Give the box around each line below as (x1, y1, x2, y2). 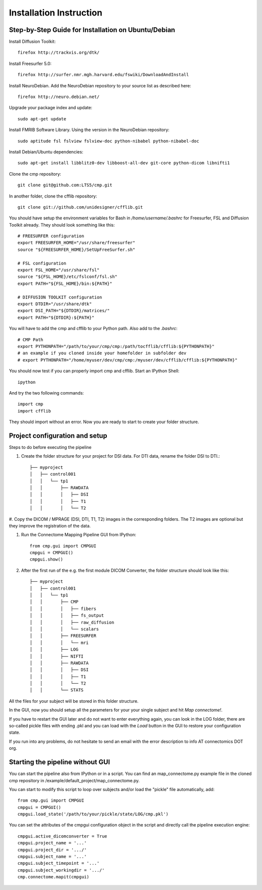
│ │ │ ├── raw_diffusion (30, 619, 115, 625)
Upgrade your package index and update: (9, 105, 92, 111)
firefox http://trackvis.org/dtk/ (17, 50, 99, 55)
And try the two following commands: (9, 390, 84, 396)
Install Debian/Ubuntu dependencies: (9, 148, 83, 155)
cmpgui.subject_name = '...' (17, 854, 87, 859)
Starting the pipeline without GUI (9, 758, 110, 766)
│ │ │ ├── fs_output (30, 613, 104, 618)
